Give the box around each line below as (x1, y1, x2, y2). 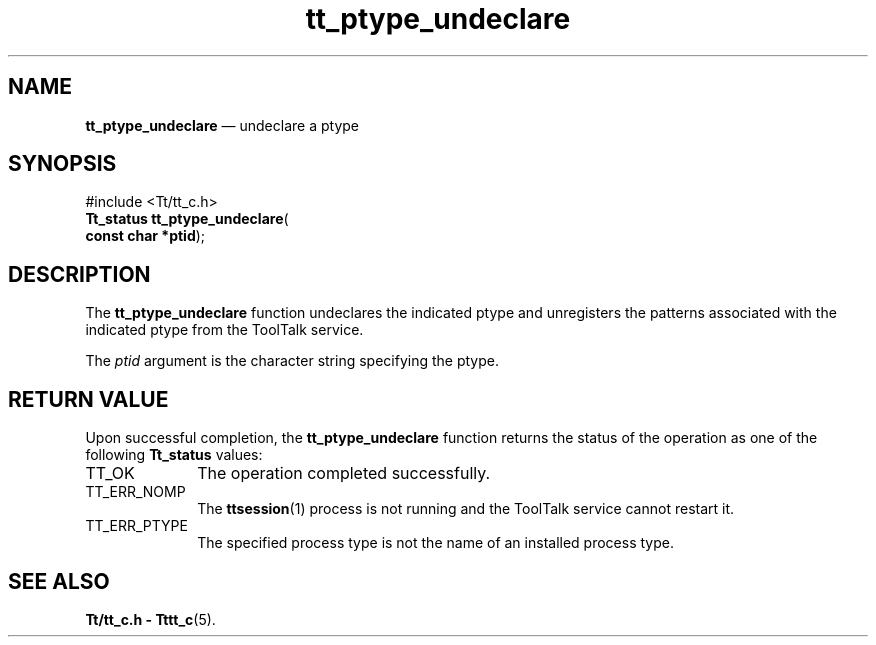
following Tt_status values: (85, 446, 263, 464)
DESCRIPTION (8, 261, 151, 287)
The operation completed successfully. (197, 463, 491, 484)
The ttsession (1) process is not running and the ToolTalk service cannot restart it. (197, 500, 735, 518)
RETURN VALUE (8, 386, 169, 412)
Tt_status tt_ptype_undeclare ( (85, 210, 289, 228)
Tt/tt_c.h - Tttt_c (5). (85, 610, 216, 628)
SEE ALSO (8, 568, 110, 594)
